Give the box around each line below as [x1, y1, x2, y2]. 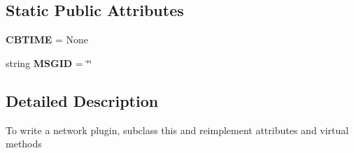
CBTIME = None [6, 32, 88, 47]
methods [6, 136, 42, 151]
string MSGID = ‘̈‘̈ [6, 55, 92, 70]
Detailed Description [6, 89, 159, 111]
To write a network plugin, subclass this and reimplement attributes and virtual [6, 122, 349, 137]
